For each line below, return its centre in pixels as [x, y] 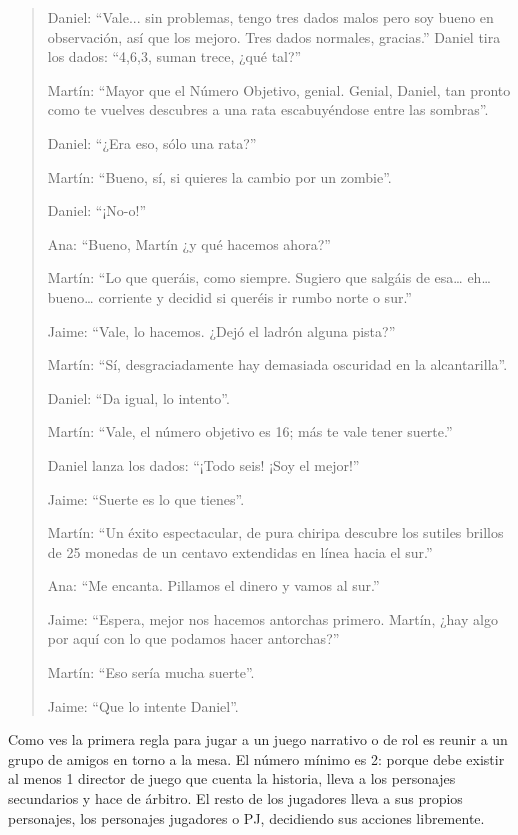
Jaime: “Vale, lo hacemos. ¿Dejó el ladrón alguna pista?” [221, 330]
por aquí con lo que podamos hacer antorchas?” [193, 638]
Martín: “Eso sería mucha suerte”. [151, 672]
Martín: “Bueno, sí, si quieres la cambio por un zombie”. [219, 176]
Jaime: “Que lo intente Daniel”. [143, 705]
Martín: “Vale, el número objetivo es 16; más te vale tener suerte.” [250, 431]
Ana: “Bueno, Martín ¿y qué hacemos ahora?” [189, 243]
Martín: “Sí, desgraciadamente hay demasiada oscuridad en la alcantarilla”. [277, 364]
